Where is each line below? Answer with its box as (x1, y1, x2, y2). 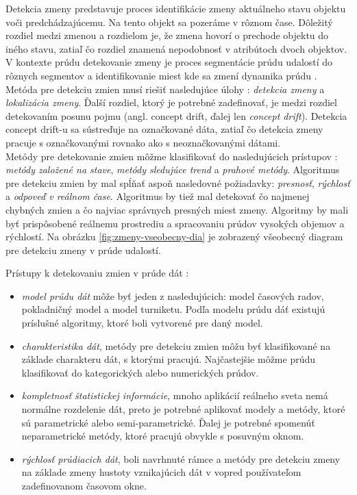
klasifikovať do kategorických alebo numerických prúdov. (21, 365, 259, 379)
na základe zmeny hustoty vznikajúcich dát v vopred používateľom (21, 465, 301, 479)
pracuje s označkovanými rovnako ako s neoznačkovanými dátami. (5, 135, 281, 149)
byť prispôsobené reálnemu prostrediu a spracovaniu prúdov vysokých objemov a (5, 216, 345, 230)
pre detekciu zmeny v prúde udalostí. (5, 242, 161, 257)
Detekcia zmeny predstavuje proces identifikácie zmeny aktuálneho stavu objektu (5, 1, 346, 15)
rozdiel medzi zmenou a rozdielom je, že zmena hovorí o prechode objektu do (5, 28, 329, 42)
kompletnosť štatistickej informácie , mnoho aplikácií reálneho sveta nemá (21, 388, 328, 403)
